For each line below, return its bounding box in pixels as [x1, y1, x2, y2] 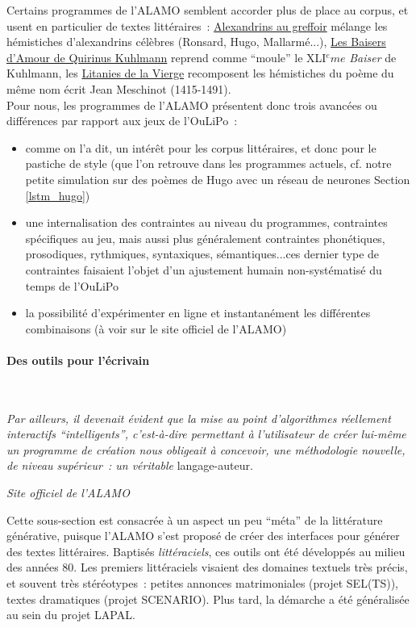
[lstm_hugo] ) [25, 186, 90, 203]
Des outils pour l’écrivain [6, 351, 150, 368]
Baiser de [349, 48, 397, 65]
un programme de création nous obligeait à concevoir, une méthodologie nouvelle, [6, 441, 406, 458]
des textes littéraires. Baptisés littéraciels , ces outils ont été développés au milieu [6, 542, 406, 559]
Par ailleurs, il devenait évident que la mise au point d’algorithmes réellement [6, 409, 391, 426]
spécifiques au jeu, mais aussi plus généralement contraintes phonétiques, [25, 229, 385, 246]
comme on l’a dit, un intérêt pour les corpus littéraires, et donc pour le [25, 139, 376, 156]
